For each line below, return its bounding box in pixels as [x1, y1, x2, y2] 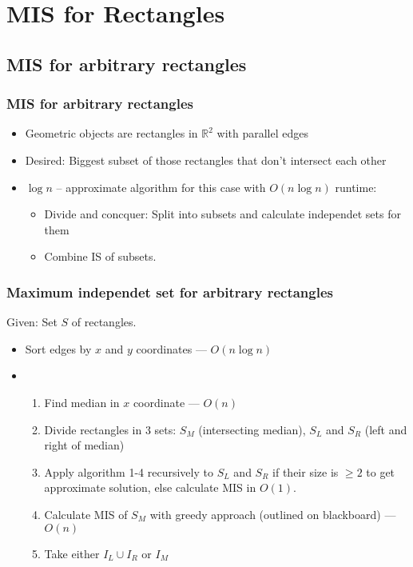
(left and [364, 421, 407, 437]
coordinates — [136, 340, 207, 357]
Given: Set [6, 313, 58, 330]
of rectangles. [71, 313, 137, 330]
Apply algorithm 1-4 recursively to [44, 463, 213, 480]
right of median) [44, 437, 125, 453]
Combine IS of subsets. [44, 248, 157, 265]
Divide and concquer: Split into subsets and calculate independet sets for [44, 206, 401, 222]
